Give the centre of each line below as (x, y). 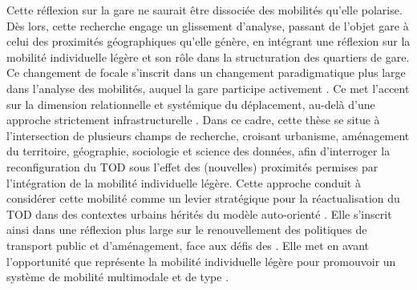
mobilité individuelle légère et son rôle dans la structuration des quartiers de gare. (208, 56)
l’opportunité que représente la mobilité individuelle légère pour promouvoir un (201, 261)
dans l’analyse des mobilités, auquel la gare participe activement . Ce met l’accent (208, 88)
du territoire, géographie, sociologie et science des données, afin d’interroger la (198, 151)
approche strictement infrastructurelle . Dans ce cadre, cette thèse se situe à (193, 120)
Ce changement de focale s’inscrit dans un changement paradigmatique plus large (206, 72)
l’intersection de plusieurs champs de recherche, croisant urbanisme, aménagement (208, 135)
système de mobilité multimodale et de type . (118, 277)
